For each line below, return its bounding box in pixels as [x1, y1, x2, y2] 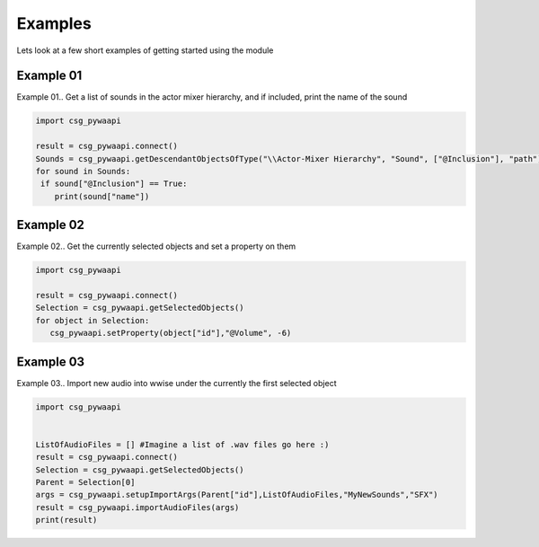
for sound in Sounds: [35, 166, 131, 176]
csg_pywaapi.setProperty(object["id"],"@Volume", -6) [49, 328, 292, 339]
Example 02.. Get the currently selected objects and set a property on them [16, 241, 296, 251]
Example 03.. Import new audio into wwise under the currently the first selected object [16, 377, 337, 388]
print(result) [35, 515, 98, 525]
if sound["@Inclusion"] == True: [40, 179, 188, 189]
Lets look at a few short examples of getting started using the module [16, 45, 274, 56]
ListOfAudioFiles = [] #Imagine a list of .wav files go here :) [35, 439, 330, 449]
